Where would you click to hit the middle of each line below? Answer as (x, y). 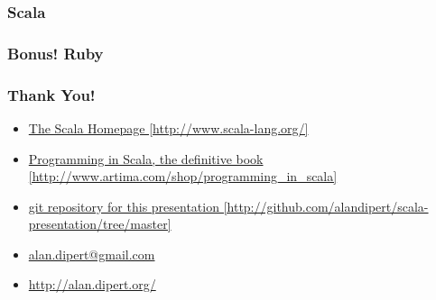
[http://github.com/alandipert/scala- (326, 206)
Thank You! (51, 94)
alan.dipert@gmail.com (92, 254)
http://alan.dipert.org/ (92, 284)
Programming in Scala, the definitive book (146, 158)
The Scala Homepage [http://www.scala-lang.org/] (168, 127)
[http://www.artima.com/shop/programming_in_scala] (183, 176)
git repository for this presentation (124, 206)
